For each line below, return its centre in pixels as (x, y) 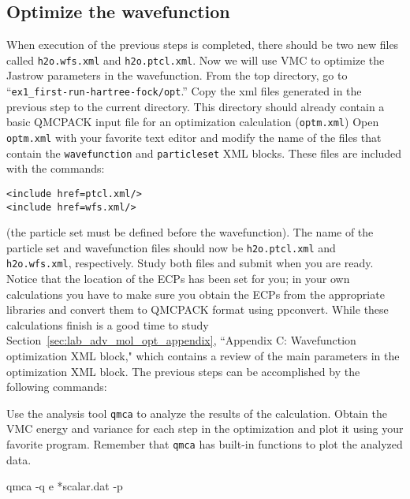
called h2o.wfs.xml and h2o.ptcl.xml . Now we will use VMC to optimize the (196, 60)
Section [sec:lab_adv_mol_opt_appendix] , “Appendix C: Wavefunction (181, 340)
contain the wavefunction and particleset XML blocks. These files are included (204, 153)
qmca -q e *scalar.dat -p (65, 486)
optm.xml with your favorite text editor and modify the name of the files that (194, 137)
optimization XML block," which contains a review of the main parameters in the (203, 356)
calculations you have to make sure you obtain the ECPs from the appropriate (196, 294)
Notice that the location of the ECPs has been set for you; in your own (178, 279)
